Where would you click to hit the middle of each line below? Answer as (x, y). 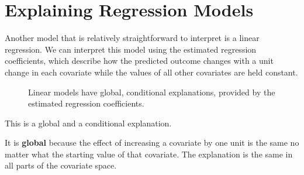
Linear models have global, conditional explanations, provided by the (152, 92)
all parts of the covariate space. (61, 165)
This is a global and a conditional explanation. (88, 123)
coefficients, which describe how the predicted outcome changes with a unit (139, 61)
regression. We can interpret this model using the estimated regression (131, 49)
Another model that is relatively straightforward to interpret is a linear (132, 38)
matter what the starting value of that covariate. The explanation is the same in (149, 154)
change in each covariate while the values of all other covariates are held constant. (151, 72)
